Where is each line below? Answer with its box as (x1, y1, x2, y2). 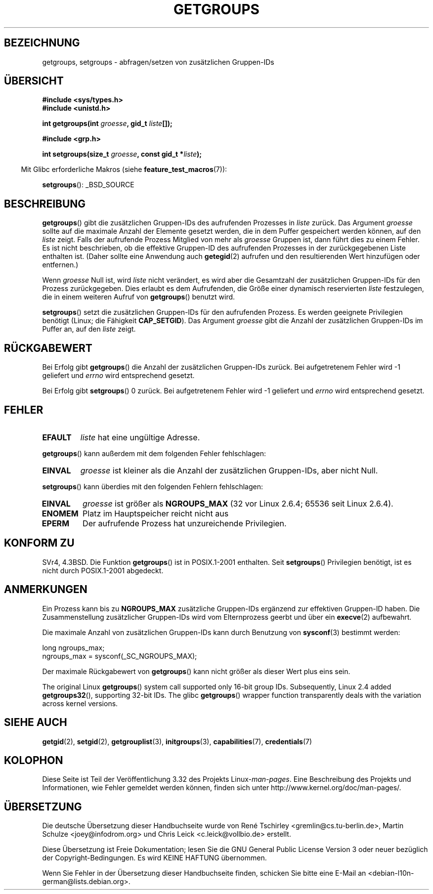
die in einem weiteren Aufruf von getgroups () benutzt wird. (42, 293, 235, 301)
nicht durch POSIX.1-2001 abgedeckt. (42, 566, 164, 575)
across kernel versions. (42, 699, 118, 708)
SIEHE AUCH (4, 716, 67, 729)
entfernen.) (42, 260, 79, 269)
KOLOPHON (4, 754, 63, 766)
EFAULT (42, 432, 72, 442)
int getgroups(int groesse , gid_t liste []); (42, 119, 173, 128)
